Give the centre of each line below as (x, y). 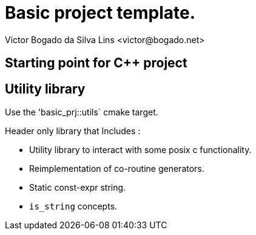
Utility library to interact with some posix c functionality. (140, 150)
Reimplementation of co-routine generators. (117, 169)
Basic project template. (100, 13)
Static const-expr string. (78, 188)
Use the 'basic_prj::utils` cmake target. (82, 112)
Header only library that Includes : (73, 131)
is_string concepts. (73, 206)
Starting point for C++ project (96, 63)
